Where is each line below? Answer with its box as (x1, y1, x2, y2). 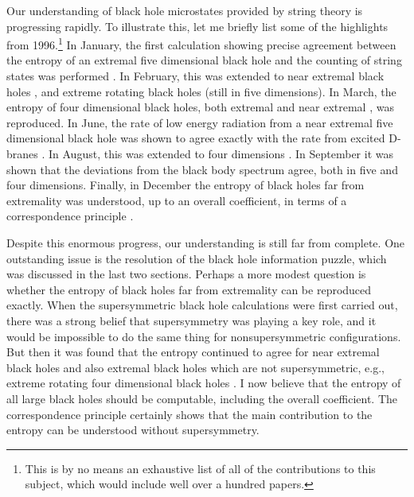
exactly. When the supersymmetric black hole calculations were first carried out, (6, 297, 398, 313)
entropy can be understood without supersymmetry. (6, 421, 260, 438)
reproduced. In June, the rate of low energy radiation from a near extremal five (6, 114, 393, 130)
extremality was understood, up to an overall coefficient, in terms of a (6, 192, 347, 208)
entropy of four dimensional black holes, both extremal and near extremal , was (6, 99, 394, 115)
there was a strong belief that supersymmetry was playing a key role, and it (6, 312, 377, 328)
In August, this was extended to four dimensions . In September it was (49, 146, 393, 161)
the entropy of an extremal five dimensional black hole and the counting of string (6, 52, 402, 68)
